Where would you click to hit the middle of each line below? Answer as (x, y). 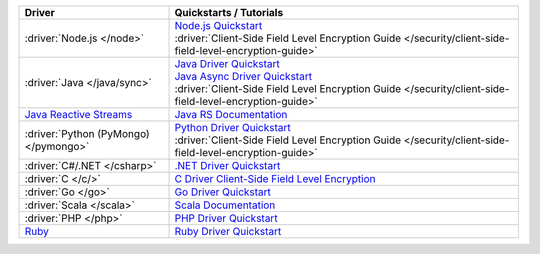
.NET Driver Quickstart (227, 165)
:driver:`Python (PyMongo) (87, 133)
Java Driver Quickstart (227, 63)
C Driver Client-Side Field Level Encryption (275, 178)
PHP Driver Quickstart (226, 218)
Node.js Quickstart (218, 25)
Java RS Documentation (231, 114)
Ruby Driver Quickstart (228, 231)
